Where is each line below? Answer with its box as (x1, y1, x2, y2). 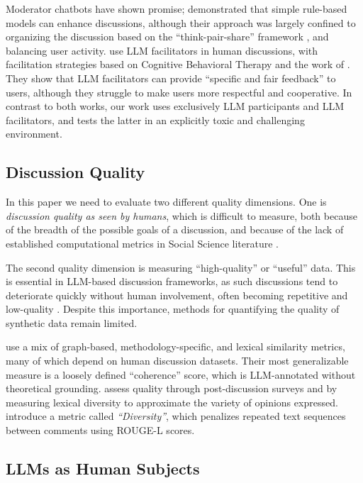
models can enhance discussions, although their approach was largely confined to (6, 15, 356, 30)
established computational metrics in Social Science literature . (6, 235, 279, 250)
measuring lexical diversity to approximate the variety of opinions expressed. (6, 394, 338, 409)
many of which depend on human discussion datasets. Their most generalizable (6, 353, 349, 368)
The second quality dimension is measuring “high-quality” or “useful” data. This (6, 260, 356, 274)
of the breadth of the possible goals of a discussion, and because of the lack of (6, 222, 344, 237)
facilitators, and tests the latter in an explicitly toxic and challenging (6, 112, 305, 127)
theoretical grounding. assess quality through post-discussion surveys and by (6, 381, 337, 396)
